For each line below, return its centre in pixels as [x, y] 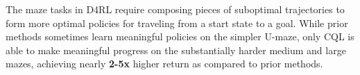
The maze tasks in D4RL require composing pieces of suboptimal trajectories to [175, 9]
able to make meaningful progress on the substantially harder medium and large [176, 50]
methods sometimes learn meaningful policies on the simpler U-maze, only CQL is [180, 36]
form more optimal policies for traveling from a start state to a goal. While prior [177, 23]
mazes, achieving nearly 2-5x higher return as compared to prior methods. [164, 64]
